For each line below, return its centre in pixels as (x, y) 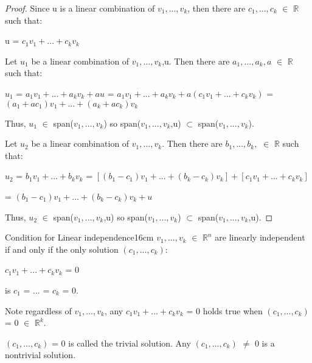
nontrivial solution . (40, 355)
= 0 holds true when (224, 310)
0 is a (265, 343)
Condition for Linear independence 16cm (79, 237)
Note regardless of (38, 310)
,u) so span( (126, 217)
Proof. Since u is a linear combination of (80, 8)
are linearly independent (260, 237)
